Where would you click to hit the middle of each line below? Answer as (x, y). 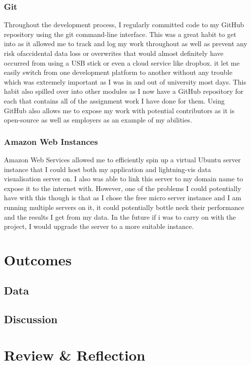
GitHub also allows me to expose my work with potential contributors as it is (119, 110)
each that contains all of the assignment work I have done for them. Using (114, 100)
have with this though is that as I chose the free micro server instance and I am (123, 198)
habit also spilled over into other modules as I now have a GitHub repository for (124, 91)
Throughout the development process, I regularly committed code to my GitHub (124, 25)
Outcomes (38, 259)
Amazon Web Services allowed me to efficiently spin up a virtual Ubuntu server (122, 159)
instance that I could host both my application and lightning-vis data (108, 169)
